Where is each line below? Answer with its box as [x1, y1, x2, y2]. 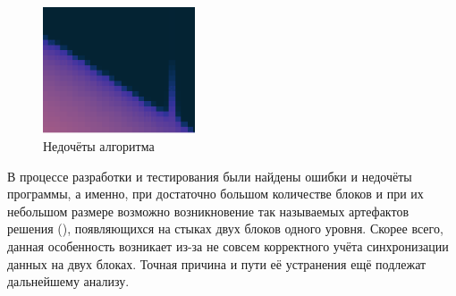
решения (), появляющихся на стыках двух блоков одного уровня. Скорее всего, [7, 219, 443, 238]
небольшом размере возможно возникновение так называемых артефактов [7, 201, 410, 220]
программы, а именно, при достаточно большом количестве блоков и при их [7, 184, 424, 203]
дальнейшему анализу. [7, 272, 130, 291]
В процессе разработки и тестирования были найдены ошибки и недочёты [7, 166, 412, 185]
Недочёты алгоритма [43, 137, 155, 156]
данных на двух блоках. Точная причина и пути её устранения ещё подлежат [7, 254, 426, 273]
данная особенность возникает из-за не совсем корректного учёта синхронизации [7, 237, 449, 256]
